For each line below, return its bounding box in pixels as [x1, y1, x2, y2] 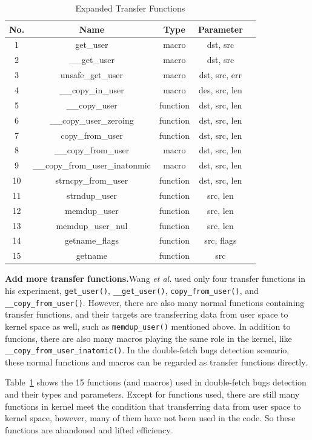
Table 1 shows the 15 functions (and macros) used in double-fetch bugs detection [5, 376, 307, 388]
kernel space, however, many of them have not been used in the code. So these [5, 412, 296, 424]
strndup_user [66, 188, 117, 201]
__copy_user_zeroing [50, 113, 134, 126]
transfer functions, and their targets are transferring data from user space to [5, 308, 288, 321]
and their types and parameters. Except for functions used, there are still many [5, 387, 300, 400]
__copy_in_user [59, 83, 124, 96]
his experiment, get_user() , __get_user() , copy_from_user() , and [5, 284, 259, 296]
